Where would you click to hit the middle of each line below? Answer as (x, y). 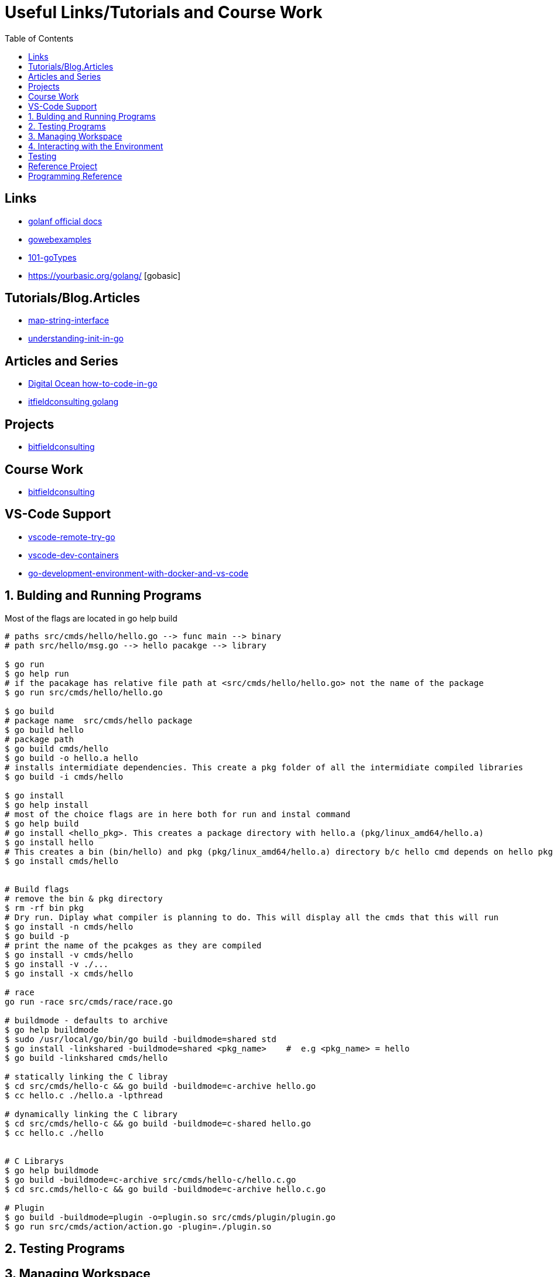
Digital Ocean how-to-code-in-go (93, 384)
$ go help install (47, 805)
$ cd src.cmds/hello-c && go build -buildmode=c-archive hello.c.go (165, 1189)
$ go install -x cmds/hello (69, 973)
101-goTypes (52, 257)
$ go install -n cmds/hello (69, 926)
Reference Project (63, 166)
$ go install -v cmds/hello (69, 955)
